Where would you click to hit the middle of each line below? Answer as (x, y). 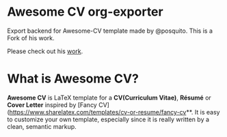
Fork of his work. (31, 37)
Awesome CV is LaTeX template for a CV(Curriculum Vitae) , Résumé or (109, 97)
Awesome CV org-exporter (85, 12)
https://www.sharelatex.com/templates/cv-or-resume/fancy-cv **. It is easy (115, 112)
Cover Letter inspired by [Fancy (52, 105)
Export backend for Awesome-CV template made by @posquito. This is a (110, 31)
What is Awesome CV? (73, 79)
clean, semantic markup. (42, 126)
